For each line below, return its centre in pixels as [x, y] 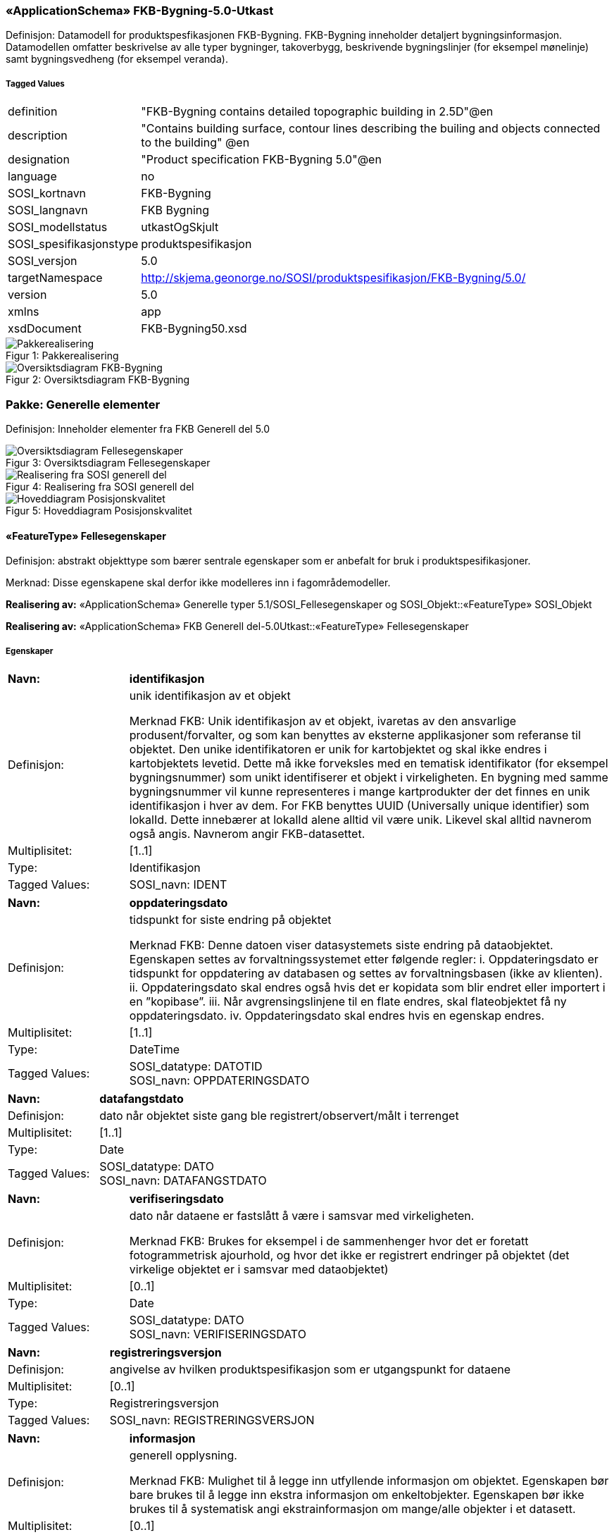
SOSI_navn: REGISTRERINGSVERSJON [212, 1420]
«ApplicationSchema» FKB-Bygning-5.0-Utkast [140, 11]
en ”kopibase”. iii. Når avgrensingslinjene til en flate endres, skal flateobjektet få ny [348, 1001]
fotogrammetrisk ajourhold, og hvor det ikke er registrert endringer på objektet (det [349, 1255]
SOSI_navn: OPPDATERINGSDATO [219, 1080]
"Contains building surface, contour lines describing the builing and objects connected [371, 129]
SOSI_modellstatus [58, 227]
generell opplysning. [183, 1455]
